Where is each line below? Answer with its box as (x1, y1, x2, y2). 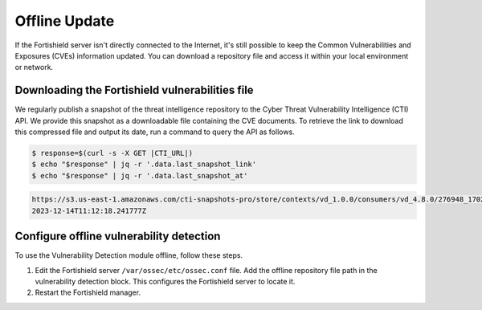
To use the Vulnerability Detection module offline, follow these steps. (14, 251, 243, 260)
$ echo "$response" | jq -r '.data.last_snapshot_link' (31, 160, 257, 169)
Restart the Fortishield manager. (35, 288, 141, 297)
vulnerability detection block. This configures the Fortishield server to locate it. (35, 277, 296, 287)
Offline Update (14, 12, 115, 30)
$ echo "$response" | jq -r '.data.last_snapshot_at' (31, 171, 248, 180)
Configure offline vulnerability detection (14, 230, 221, 243)
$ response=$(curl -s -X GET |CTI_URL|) (31, 149, 193, 157)
